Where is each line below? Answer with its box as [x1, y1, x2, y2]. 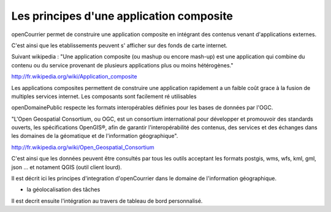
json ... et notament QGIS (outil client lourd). [11, 163, 122, 171]
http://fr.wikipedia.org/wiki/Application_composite [11, 73, 137, 80]
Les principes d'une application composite [11, 9, 233, 23]
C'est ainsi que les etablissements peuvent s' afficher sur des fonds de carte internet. [11, 42, 228, 49]
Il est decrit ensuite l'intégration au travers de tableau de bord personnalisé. [11, 197, 203, 205]
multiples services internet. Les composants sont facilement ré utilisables [11, 93, 197, 100]
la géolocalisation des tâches [26, 186, 101, 193]
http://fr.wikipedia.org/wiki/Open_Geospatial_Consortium [11, 143, 154, 151]
